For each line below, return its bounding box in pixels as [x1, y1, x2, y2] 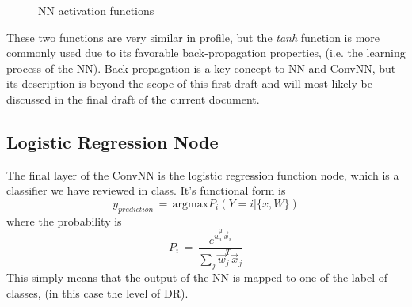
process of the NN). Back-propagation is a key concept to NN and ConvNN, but [6, 59, 396, 76]
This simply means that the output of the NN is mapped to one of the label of [6, 268, 387, 285]
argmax [172, 198, 209, 210]
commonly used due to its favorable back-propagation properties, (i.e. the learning [6, 44, 406, 61]
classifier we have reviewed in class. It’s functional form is [6, 182, 286, 199]
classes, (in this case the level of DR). [6, 284, 189, 301]
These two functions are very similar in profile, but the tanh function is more [6, 28, 380, 45]
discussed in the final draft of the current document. [6, 90, 260, 107]
